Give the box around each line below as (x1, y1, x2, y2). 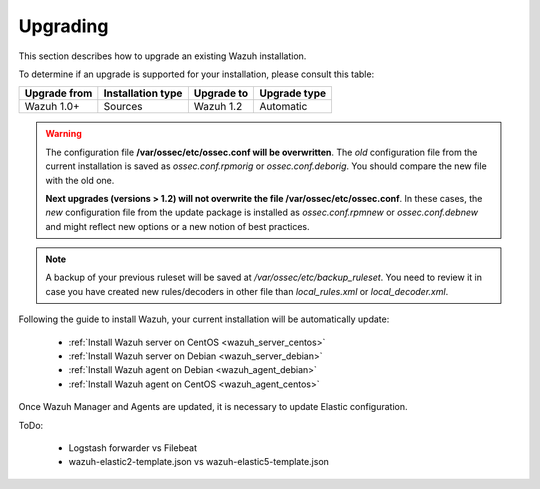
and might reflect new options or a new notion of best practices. (45, 220, 310, 232)
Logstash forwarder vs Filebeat (68, 441, 197, 454)
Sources (103, 100, 144, 114)
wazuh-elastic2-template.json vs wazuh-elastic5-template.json (68, 456, 330, 468)
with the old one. (45, 174, 115, 186)
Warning (45, 128, 82, 140)
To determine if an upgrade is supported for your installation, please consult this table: (18, 68, 375, 80)
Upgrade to (193, 86, 249, 100)
